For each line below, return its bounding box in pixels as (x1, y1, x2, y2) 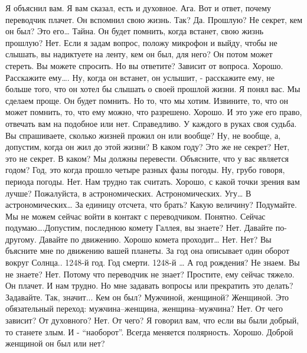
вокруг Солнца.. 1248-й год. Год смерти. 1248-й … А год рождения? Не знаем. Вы (5, 256, 300, 269)
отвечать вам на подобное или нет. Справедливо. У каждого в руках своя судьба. (5, 117, 297, 129)
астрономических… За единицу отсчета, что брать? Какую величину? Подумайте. (5, 198, 297, 211)
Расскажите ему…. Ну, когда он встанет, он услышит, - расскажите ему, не (5, 71, 275, 83)
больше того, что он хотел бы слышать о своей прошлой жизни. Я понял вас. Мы (5, 83, 301, 95)
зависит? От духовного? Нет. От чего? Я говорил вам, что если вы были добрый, (5, 314, 299, 326)
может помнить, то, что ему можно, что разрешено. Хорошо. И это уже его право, (5, 106, 302, 118)
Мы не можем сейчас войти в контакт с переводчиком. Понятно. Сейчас (5, 210, 266, 222)
